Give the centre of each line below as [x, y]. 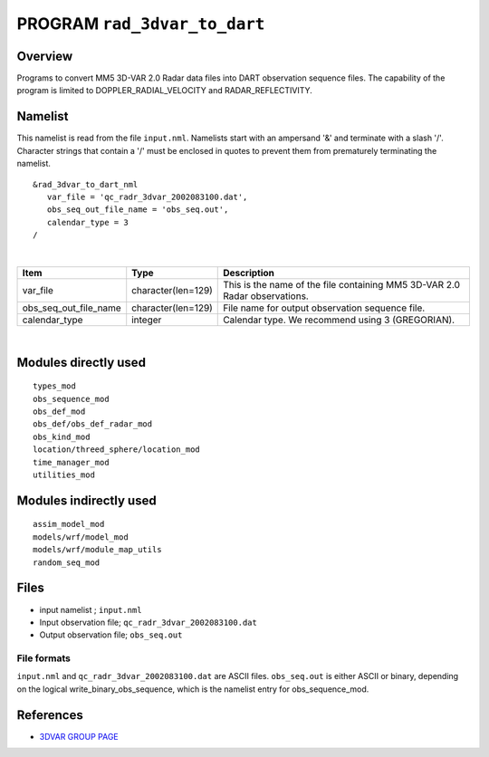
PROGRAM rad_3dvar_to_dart [141, 24]
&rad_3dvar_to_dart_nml [86, 184]
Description [249, 273]
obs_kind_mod [62, 436]
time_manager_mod [71, 462]
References [50, 715]
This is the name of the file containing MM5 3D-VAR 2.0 [342, 284]
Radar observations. [266, 296]
